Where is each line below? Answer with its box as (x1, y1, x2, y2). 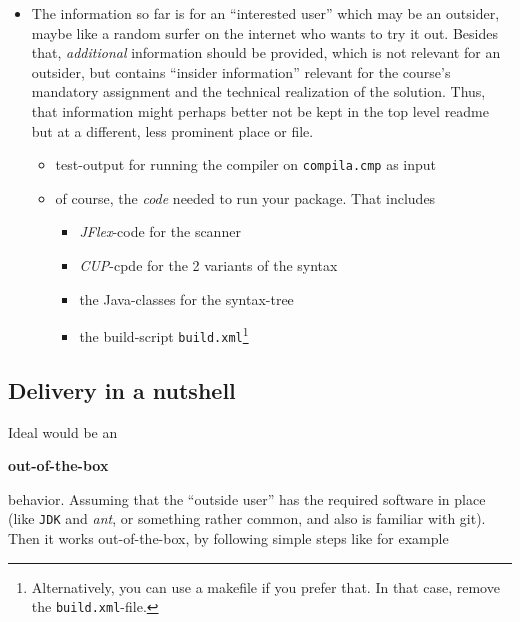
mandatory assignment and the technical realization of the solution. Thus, (31, 81, 486, 102)
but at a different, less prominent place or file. (31, 120, 314, 141)
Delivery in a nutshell (8, 374, 236, 405)
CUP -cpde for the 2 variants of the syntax (79, 255, 338, 275)
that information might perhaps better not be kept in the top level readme (31, 100, 489, 121)
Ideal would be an (8, 421, 118, 442)
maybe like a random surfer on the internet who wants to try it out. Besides (31, 22, 498, 43)
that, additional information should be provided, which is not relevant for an (31, 42, 501, 63)
